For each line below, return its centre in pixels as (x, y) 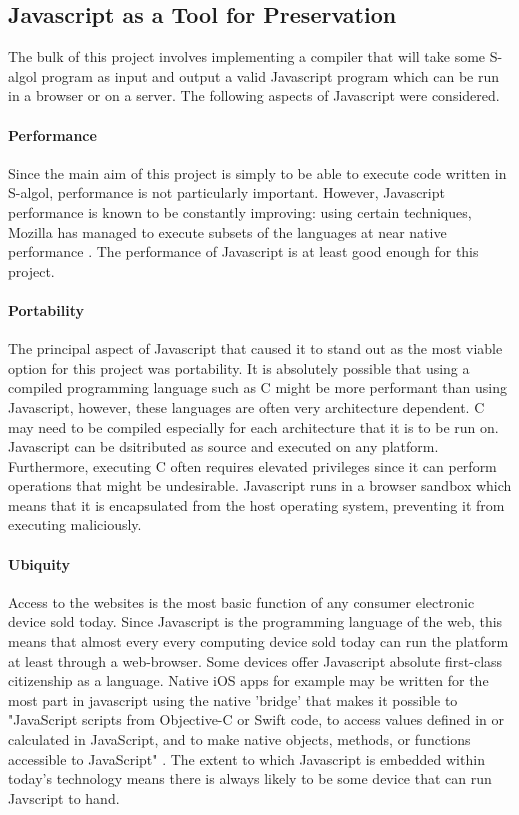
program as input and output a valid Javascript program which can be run (270, 75)
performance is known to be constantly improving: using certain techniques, (240, 211)
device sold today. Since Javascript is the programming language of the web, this (255, 621)
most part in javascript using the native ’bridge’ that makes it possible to (233, 699)
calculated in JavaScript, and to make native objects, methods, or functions (239, 739)
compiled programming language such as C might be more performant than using (257, 387)
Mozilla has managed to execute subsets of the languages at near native (227, 231)
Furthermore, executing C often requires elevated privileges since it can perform (252, 465)
